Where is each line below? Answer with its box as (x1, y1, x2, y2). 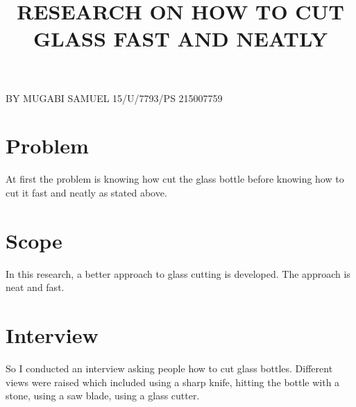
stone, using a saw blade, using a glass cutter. (6, 388, 200, 403)
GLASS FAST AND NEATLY (33, 24, 328, 53)
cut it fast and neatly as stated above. (6, 185, 167, 199)
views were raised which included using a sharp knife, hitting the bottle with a (6, 374, 340, 389)
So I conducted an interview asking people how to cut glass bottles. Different (6, 360, 333, 375)
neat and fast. (6, 280, 65, 294)
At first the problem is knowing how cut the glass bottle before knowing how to (6, 172, 344, 186)
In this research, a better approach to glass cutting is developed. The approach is (6, 266, 350, 281)
